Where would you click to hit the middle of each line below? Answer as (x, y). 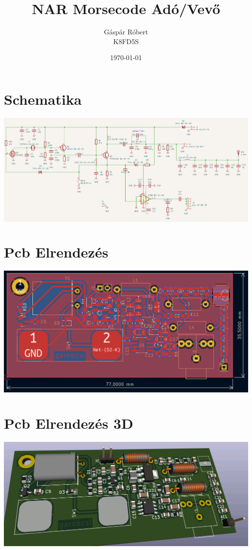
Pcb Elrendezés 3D (69, 423)
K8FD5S (126, 41)
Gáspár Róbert (126, 32)
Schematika (43, 99)
